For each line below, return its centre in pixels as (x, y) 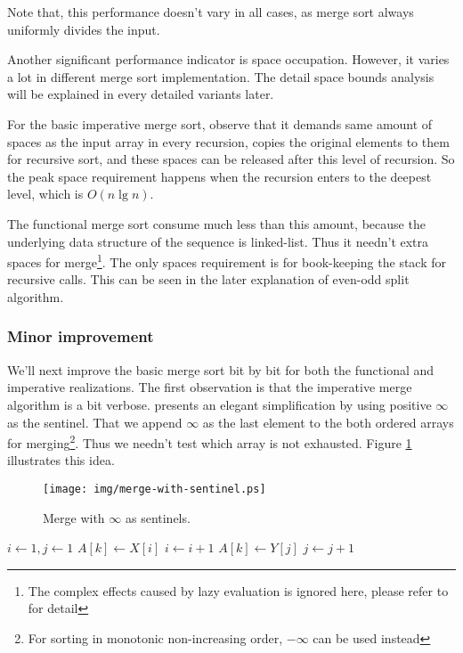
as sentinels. (158, 517)
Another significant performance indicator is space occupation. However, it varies (228, 59)
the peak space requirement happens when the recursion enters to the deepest (219, 176)
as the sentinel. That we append (95, 422)
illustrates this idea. (61, 460)
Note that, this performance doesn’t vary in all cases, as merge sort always (211, 12)
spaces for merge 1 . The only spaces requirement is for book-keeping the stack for (227, 261)
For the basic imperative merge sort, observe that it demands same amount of (220, 123)
